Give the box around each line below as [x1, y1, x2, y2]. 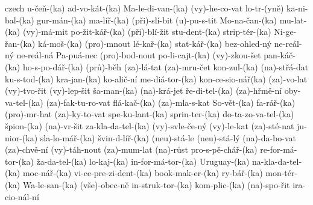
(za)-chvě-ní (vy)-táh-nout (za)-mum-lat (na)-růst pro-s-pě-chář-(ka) [5, 143, 258, 156]
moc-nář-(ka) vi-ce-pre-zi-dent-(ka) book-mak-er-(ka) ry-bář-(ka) [22, 167, 263, 179]
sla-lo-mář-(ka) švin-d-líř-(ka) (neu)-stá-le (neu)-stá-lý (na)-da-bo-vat [40, 131, 297, 144]
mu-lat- [279, 13, 307, 26]
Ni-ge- [274, 25, 297, 38]
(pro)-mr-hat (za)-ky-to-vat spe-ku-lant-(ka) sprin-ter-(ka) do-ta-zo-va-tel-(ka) [5, 108, 294, 120]
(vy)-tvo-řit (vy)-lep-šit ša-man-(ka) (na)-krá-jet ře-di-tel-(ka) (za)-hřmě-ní [5, 84, 282, 97]
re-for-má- [260, 143, 297, 156]
